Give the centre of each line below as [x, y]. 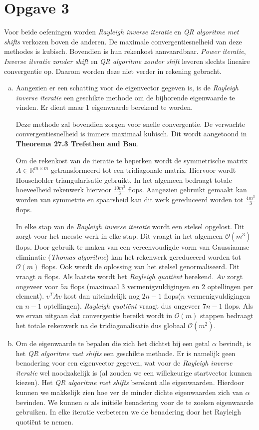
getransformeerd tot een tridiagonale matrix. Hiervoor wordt [143, 170]
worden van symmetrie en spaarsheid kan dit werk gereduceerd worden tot [129, 200]
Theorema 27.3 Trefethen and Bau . [77, 144]
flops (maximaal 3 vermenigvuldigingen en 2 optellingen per [162, 286]
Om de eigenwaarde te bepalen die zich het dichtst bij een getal [113, 343]
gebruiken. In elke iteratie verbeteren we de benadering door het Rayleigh [128, 412]
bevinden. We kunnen [49, 402]
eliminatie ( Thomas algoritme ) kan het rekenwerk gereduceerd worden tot [129, 256]
